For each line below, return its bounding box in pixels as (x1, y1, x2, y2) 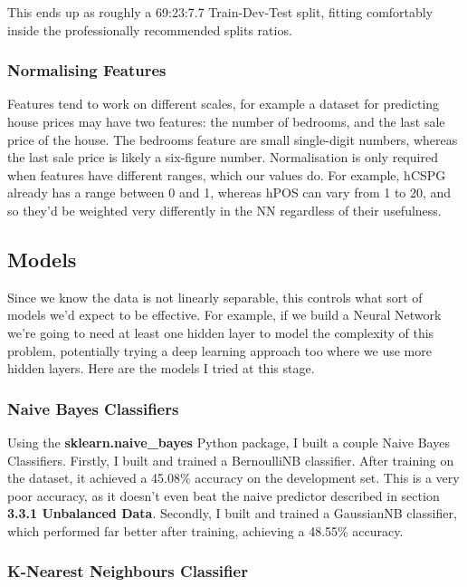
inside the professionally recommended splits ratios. (7, 20, 292, 39)
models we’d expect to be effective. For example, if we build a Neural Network (7, 305, 442, 324)
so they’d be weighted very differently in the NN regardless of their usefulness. (7, 200, 442, 219)
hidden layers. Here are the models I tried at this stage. (7, 359, 315, 378)
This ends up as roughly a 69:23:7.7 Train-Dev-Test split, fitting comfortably (7, 3, 434, 21)
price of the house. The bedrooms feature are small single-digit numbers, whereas (7, 130, 458, 149)
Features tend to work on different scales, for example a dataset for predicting (7, 94, 440, 113)
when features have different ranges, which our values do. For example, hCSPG (7, 165, 446, 184)
